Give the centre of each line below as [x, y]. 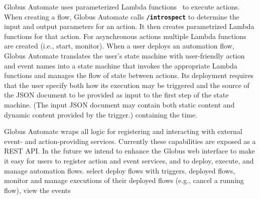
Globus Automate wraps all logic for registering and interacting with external [123, 131]
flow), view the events [37, 190]
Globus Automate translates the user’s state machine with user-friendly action [124, 56]
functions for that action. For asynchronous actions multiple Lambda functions [125, 36]
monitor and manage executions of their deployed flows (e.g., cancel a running [124, 180]
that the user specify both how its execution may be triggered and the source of [127, 85]
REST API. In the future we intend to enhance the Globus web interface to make [129, 151]
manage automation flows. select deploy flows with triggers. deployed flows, [120, 170]
